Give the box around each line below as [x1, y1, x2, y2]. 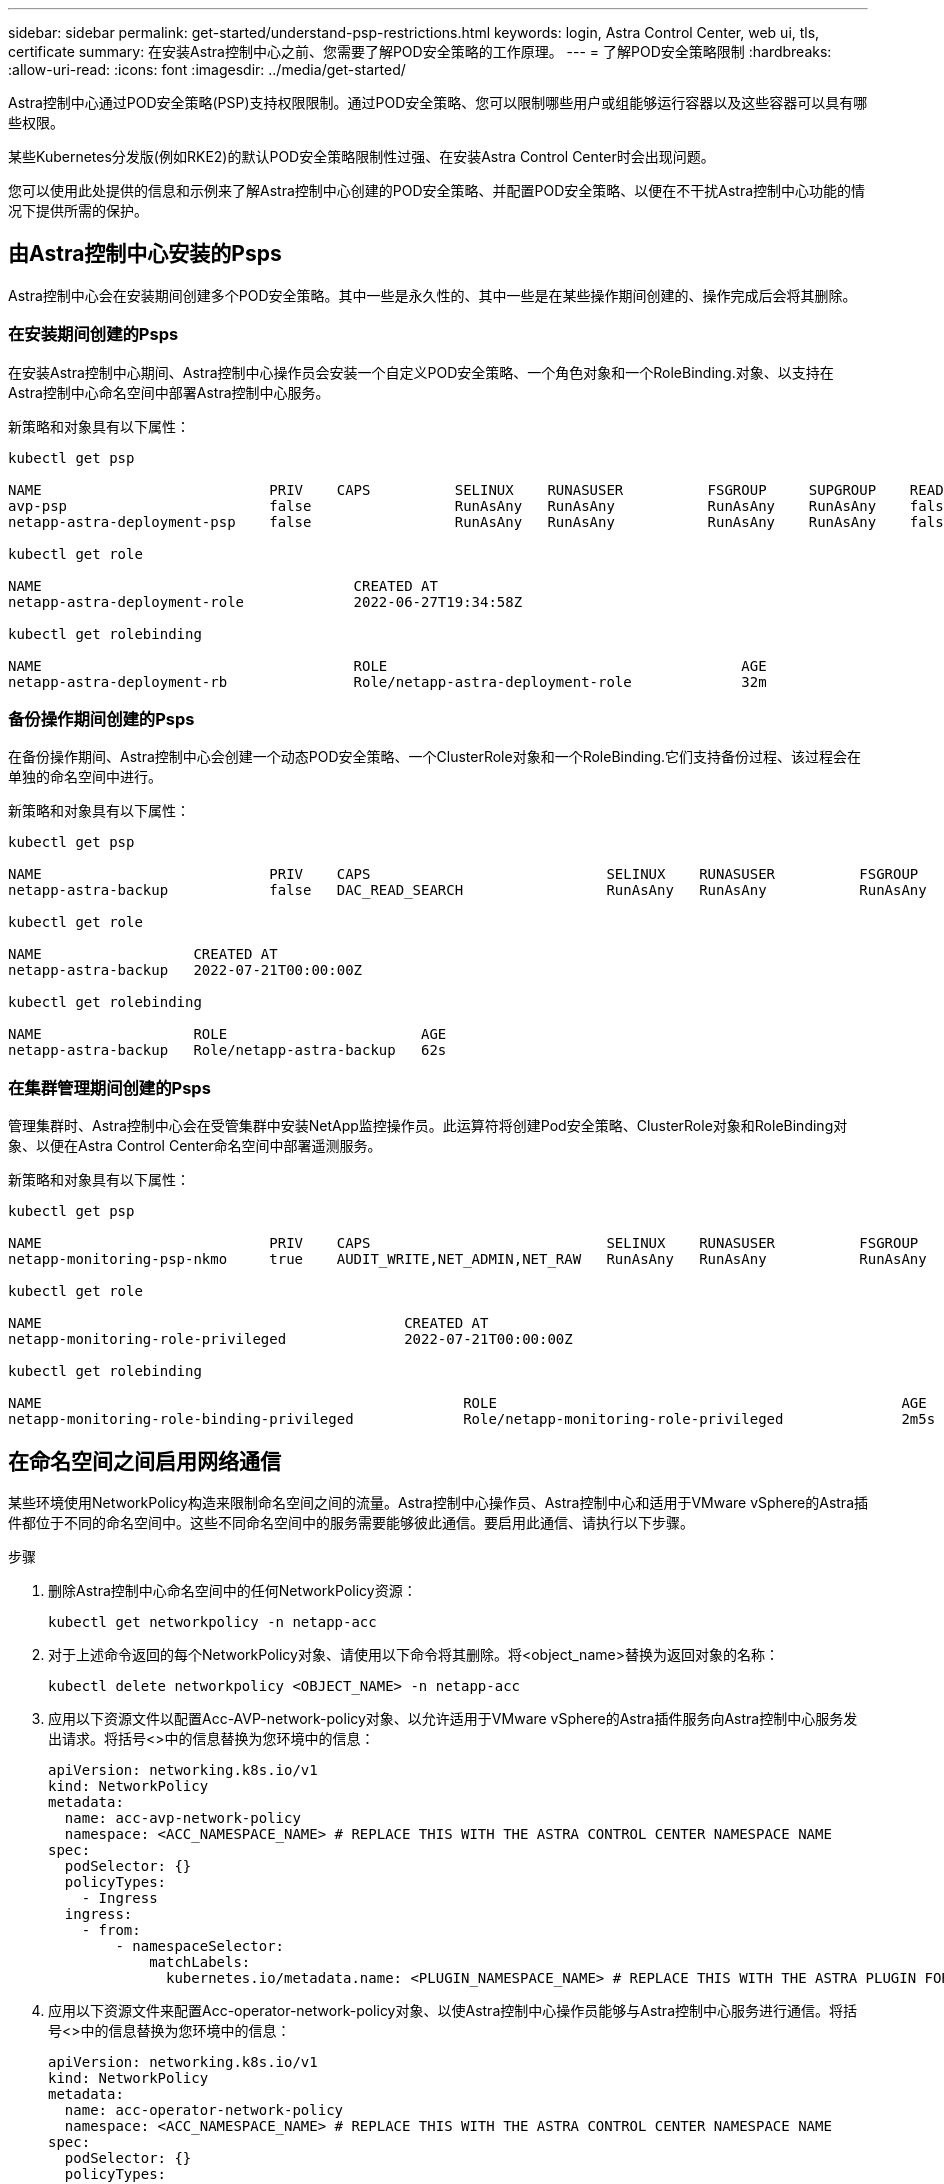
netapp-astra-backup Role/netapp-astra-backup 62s [8, 1042, 447, 1059]
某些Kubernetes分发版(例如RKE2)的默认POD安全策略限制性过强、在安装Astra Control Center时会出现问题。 [8, 148, 715, 165]
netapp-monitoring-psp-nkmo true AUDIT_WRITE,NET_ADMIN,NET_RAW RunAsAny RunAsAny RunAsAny [8, 1251, 927, 1268]
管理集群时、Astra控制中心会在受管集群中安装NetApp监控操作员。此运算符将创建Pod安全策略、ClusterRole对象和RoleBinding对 [8, 1117, 848, 1135]
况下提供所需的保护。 [8, 202, 148, 219]
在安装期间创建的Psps [8, 324, 179, 345]
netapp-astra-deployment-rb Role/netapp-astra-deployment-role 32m [8, 673, 767, 690]
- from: [81, 1921, 141, 1938]
